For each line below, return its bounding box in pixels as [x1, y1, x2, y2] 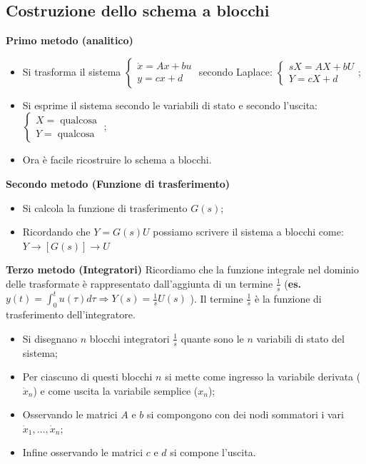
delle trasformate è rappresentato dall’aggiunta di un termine [6, 276, 273, 291]
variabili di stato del [256, 331, 345, 346]
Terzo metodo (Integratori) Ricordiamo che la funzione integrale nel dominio [6, 262, 360, 277]
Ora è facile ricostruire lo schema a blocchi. [22, 152, 212, 167]
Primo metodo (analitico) [6, 33, 133, 48]
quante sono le [181, 331, 244, 346]
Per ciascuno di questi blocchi [22, 369, 153, 384]
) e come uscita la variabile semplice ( [33, 383, 198, 398]
